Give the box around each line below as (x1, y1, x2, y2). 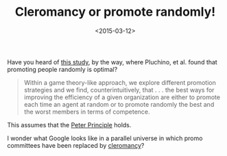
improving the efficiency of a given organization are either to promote (23, 93, 221, 101)
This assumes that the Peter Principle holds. (7, 120, 132, 129)
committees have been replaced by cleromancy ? (7, 141, 145, 149)
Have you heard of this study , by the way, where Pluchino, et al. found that (7, 57, 217, 66)
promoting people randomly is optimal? (7, 65, 118, 73)
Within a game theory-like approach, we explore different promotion (23, 78, 216, 86)
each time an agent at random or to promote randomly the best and (23, 100, 215, 108)
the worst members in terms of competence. (23, 107, 150, 116)
